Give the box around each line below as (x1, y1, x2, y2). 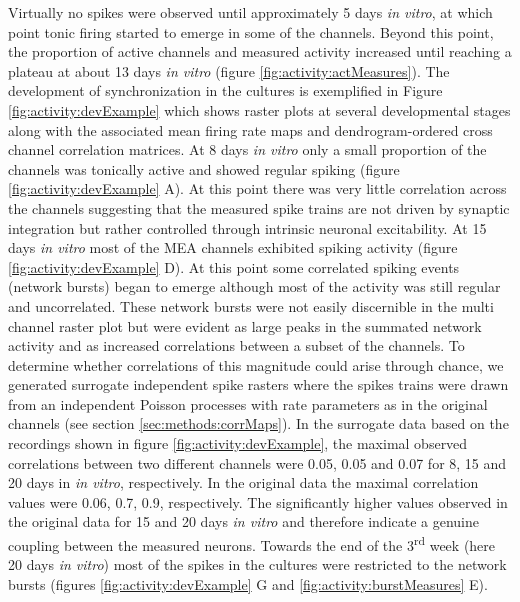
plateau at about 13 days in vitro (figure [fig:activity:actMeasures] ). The (8, 60, 450, 81)
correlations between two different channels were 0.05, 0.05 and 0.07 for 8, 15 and (8, 452, 507, 473)
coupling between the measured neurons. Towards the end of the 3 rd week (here (8, 532, 496, 555)
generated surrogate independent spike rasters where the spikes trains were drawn (8, 374, 509, 395)
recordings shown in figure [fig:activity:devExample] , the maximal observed (8, 433, 468, 454)
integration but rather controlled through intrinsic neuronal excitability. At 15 (8, 217, 487, 238)
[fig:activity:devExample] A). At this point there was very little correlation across (8, 178, 507, 199)
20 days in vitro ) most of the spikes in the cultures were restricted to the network (8, 554, 507, 575)
